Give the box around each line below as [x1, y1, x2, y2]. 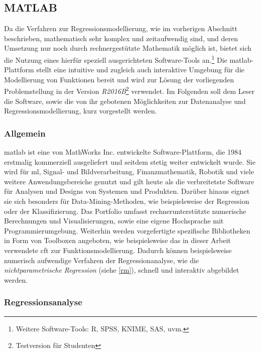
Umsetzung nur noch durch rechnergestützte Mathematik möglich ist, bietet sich [4, 43, 251, 53]
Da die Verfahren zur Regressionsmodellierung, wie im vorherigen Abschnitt [4, 23, 237, 34]
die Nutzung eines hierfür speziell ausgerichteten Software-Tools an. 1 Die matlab [4, 53, 251, 65]
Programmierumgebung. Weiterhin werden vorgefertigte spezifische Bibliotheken [4, 225, 250, 236]
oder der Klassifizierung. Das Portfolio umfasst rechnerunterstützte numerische [4, 205, 246, 216]
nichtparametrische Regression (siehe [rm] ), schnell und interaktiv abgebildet [4, 265, 239, 275]
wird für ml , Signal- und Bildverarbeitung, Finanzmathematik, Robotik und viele [4, 166, 254, 177]
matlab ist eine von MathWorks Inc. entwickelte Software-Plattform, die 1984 [4, 147, 241, 157]
